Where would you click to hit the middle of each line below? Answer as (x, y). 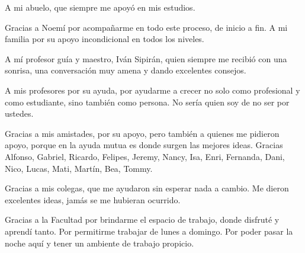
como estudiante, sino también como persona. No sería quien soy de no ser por (147, 102)
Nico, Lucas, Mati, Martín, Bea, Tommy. (79, 168)
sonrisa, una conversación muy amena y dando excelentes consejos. (126, 70)
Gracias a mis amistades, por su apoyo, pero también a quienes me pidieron (142, 133)
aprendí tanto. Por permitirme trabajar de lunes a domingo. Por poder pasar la (149, 231)
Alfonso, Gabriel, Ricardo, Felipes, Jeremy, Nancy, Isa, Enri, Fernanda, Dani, (145, 156)
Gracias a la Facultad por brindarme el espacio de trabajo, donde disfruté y (142, 220)
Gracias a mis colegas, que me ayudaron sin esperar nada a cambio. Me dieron (147, 188)
